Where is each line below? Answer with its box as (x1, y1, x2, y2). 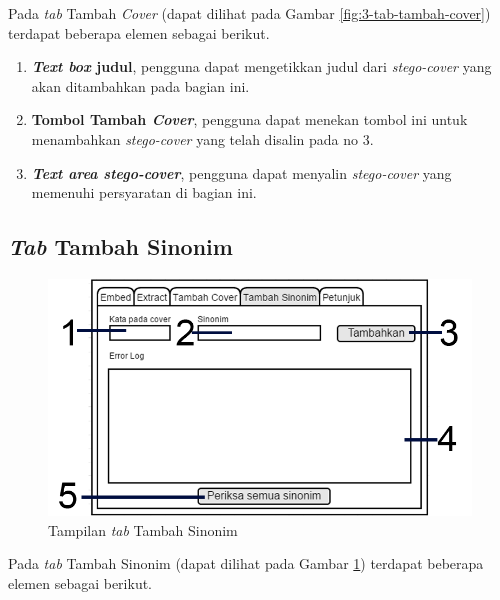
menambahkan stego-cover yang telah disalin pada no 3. (31, 128, 374, 149)
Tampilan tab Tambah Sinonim (48, 519, 238, 540)
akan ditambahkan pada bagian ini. (31, 75, 250, 96)
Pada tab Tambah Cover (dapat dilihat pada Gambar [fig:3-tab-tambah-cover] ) (8, 3, 491, 23)
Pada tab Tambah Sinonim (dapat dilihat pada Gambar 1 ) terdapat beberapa (8, 553, 484, 574)
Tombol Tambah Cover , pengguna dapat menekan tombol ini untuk (31, 109, 468, 130)
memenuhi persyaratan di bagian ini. (31, 182, 257, 203)
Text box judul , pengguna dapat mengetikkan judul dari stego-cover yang (31, 56, 492, 77)
